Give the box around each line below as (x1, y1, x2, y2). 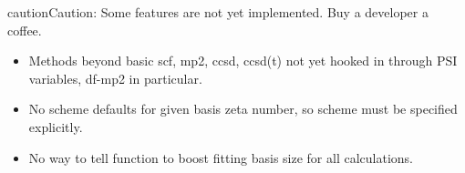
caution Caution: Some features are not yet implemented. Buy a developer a (7, 3, 429, 21)
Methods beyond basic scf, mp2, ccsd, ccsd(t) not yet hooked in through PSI (28, 51, 458, 70)
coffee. (7, 20, 42, 39)
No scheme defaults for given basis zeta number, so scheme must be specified (28, 99, 458, 118)
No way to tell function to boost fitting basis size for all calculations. (28, 148, 413, 167)
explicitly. (28, 117, 83, 136)
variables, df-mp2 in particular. (28, 68, 202, 87)
